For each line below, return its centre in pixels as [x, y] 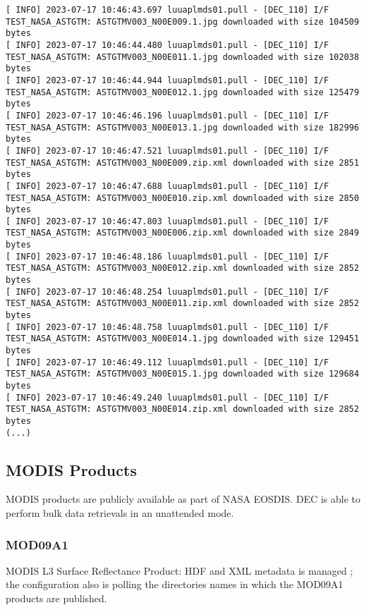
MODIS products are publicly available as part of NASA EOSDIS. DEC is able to [183, 499]
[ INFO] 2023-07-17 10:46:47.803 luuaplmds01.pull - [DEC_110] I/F [167, 221]
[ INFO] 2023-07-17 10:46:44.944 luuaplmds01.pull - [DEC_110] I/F [167, 80]
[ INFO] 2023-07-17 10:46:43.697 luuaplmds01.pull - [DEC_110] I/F [167, 10]
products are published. [56, 598]
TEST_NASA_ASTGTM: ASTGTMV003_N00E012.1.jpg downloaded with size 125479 [183, 92]
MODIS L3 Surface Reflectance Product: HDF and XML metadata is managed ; [179, 570]
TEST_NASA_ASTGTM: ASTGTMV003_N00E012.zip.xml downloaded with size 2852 [183, 268]
